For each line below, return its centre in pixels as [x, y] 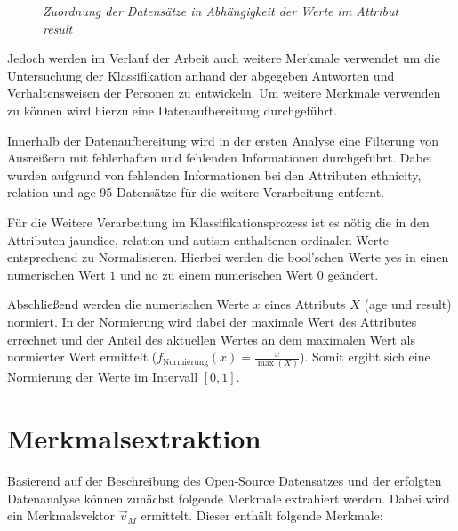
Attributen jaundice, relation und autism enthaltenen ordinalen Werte [198, 239]
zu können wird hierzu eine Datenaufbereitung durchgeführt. [173, 110]
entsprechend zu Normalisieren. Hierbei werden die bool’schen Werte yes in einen [228, 257]
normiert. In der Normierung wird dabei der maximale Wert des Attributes [212, 321]
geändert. [353, 274]
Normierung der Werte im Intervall [103, 377]
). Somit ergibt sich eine [365, 357]
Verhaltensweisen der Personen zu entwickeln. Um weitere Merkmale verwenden [224, 93]
